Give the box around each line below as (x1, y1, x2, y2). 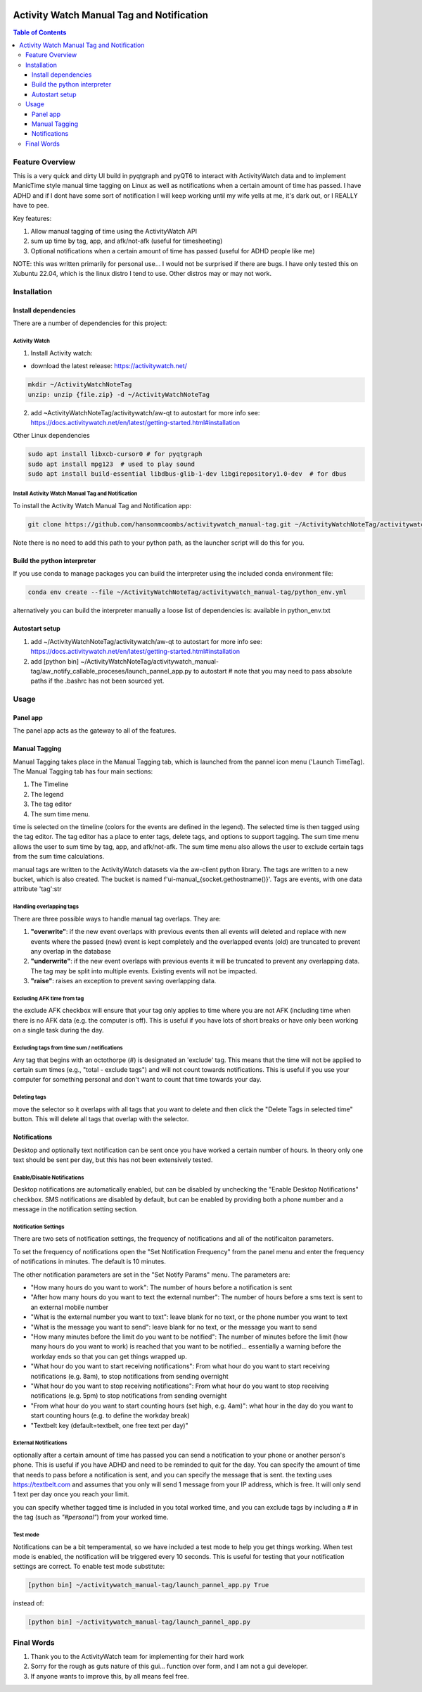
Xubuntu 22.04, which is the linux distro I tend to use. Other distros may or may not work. (13, 270, 272, 278)
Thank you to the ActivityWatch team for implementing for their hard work (30, 1653, 245, 1661)
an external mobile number (30, 1303, 109, 1311)
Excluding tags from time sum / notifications (13, 1044, 123, 1052)
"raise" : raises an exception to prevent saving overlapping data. (30, 977, 217, 985)
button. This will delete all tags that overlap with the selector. (13, 1115, 189, 1123)
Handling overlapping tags (13, 903, 79, 911)
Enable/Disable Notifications (13, 1174, 84, 1181)
